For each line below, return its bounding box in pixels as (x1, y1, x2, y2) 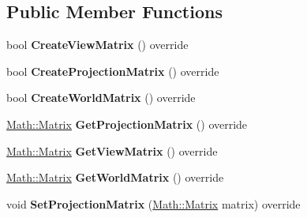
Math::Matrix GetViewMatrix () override (6, 142, 218, 159)
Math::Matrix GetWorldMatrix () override (6, 169, 224, 186)
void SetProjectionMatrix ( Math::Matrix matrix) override (6, 195, 301, 212)
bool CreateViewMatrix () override (6, 36, 189, 53)
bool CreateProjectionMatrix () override (6, 62, 219, 79)
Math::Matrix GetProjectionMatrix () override (6, 115, 248, 132)
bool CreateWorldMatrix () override (6, 89, 196, 106)
